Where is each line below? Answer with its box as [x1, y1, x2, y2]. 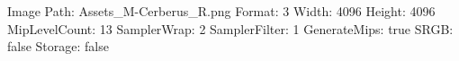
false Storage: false [7, 37, 109, 56]
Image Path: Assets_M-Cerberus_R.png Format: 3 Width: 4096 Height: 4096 [7, 2, 436, 20]
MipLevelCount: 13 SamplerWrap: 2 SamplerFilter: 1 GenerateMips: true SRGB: [7, 19, 454, 38]
